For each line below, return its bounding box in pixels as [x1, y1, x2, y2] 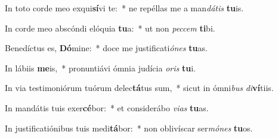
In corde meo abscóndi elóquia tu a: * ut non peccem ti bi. [5, 21, 215, 34]
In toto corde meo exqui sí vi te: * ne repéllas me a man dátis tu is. [5, 2, 244, 14]
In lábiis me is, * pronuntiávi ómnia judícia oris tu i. [5, 61, 196, 74]
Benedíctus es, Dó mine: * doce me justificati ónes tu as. [5, 42, 208, 54]
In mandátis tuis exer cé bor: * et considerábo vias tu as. [5, 101, 209, 114]
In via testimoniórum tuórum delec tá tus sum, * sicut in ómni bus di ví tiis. [5, 81, 274, 94]
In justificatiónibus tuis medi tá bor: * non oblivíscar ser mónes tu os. [5, 121, 253, 134]
